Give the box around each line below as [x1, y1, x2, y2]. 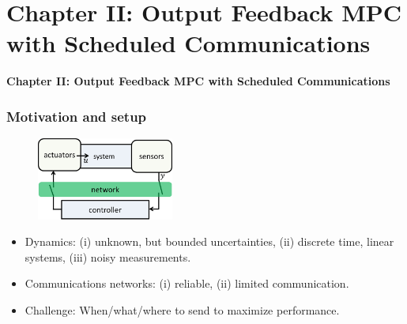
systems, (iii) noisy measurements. [24, 248, 191, 265]
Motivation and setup [6, 106, 147, 126]
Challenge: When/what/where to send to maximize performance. [24, 302, 340, 318]
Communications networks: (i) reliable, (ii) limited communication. [24, 275, 349, 292]
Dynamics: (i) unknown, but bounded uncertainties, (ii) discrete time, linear [24, 233, 394, 250]
